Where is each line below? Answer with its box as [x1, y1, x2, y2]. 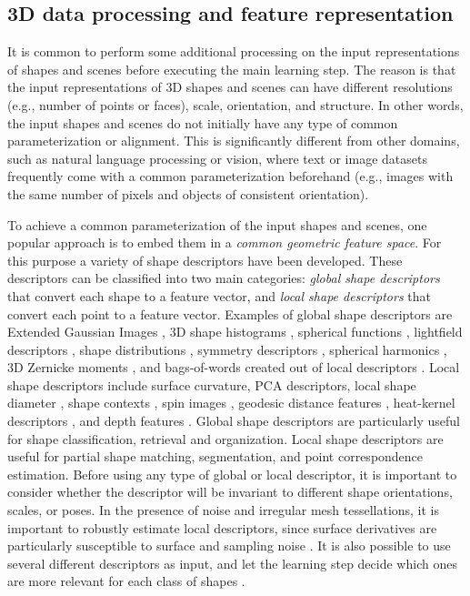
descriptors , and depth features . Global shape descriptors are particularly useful [7, 411, 461, 430]
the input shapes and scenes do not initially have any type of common [7, 113, 398, 132]
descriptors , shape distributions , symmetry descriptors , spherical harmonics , [7, 339, 447, 359]
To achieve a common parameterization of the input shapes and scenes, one [7, 215, 427, 234]
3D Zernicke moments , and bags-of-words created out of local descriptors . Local [7, 358, 460, 377]
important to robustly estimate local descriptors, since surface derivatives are [7, 518, 437, 537]
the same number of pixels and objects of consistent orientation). [7, 184, 369, 203]
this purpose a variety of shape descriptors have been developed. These [7, 250, 403, 269]
